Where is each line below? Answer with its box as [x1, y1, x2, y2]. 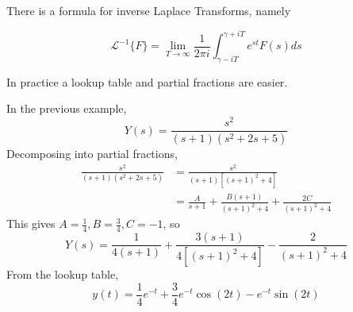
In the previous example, [6, 100, 127, 117]
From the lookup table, [6, 266, 119, 283]
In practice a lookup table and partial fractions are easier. [6, 73, 288, 90]
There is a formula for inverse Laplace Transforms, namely [6, 2, 291, 18]
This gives [6, 215, 56, 232]
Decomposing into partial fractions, [6, 145, 178, 162]
